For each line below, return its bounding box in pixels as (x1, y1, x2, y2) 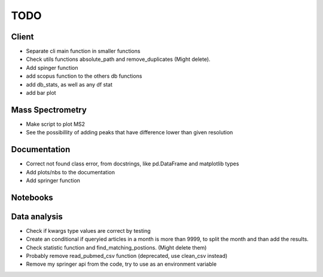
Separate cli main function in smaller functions (26, 48, 141, 55)
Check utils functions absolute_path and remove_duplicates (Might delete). (26, 56, 211, 63)
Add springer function (26, 177, 81, 184)
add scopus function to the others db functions (26, 72, 142, 80)
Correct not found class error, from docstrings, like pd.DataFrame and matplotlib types (26, 160, 239, 167)
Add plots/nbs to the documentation (26, 168, 115, 176)
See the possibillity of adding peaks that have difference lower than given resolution (26, 129, 233, 136)
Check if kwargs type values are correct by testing (26, 227, 151, 234)
